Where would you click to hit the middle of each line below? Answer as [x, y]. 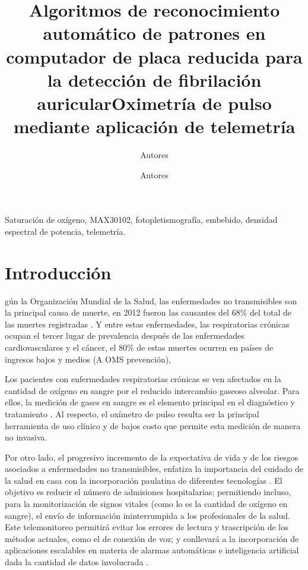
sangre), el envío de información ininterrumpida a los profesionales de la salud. [147, 515]
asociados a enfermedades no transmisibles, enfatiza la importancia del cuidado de [154, 469]
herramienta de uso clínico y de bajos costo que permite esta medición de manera [153, 425]
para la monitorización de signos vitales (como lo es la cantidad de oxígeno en [146, 504]
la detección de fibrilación [154, 79]
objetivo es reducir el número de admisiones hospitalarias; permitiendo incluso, [148, 492]
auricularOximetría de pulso [154, 103]
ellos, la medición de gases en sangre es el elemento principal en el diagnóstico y [150, 402]
